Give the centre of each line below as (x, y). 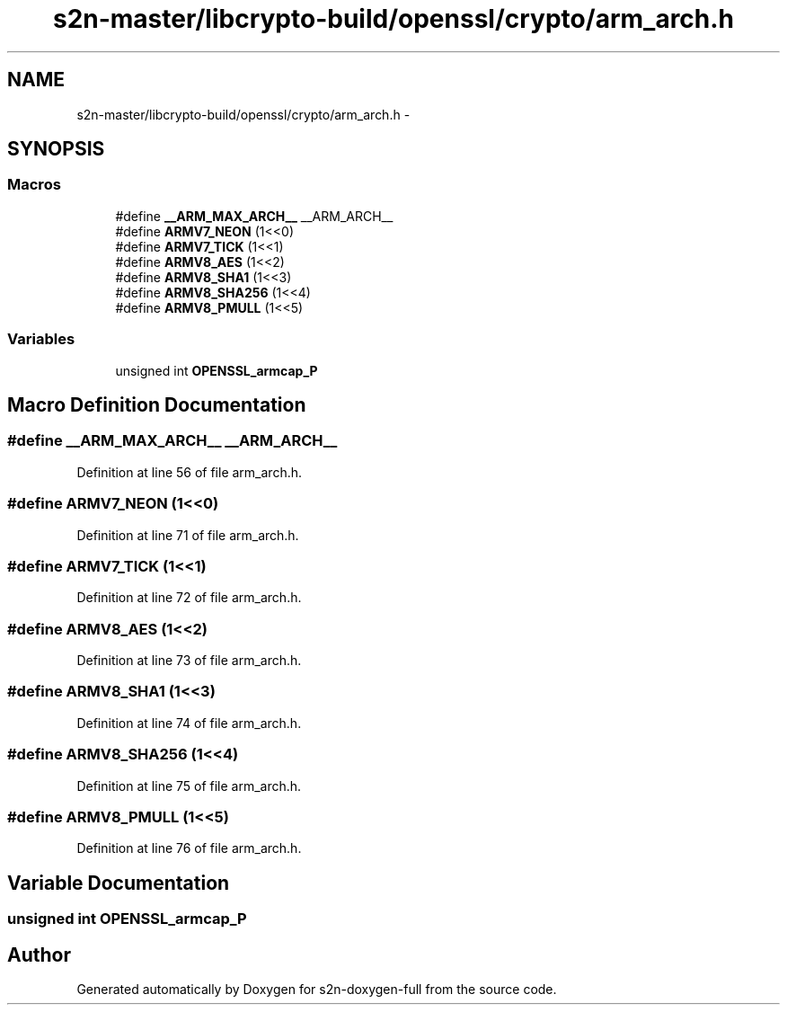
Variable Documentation (119, 883)
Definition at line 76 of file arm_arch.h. (189, 848)
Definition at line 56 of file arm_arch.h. (190, 472)
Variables (41, 339)
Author (39, 954)
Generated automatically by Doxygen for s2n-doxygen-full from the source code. (317, 989)
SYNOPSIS (56, 149)
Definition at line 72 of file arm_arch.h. (189, 598)
